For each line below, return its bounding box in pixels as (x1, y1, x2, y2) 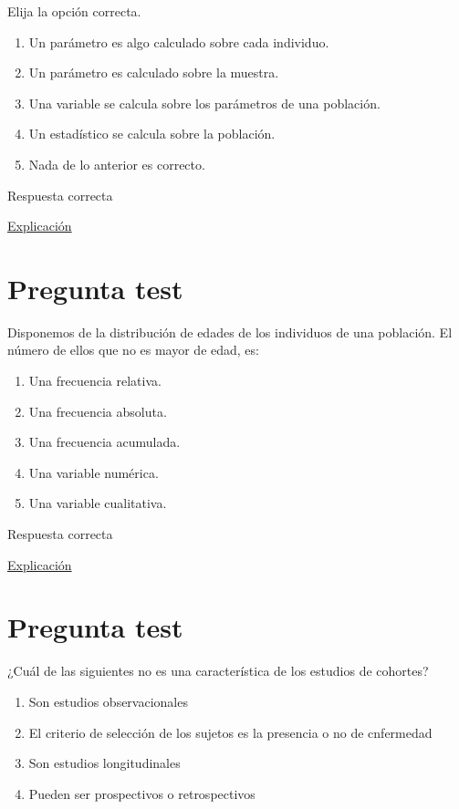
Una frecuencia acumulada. (28, 432, 181, 451)
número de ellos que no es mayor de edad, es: (7, 340, 259, 359)
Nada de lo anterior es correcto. (28, 154, 205, 173)
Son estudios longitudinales (28, 753, 181, 773)
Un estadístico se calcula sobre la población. (28, 124, 276, 143)
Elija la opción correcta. (7, 2, 141, 20)
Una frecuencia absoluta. (28, 401, 167, 420)
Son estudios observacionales (28, 691, 188, 710)
